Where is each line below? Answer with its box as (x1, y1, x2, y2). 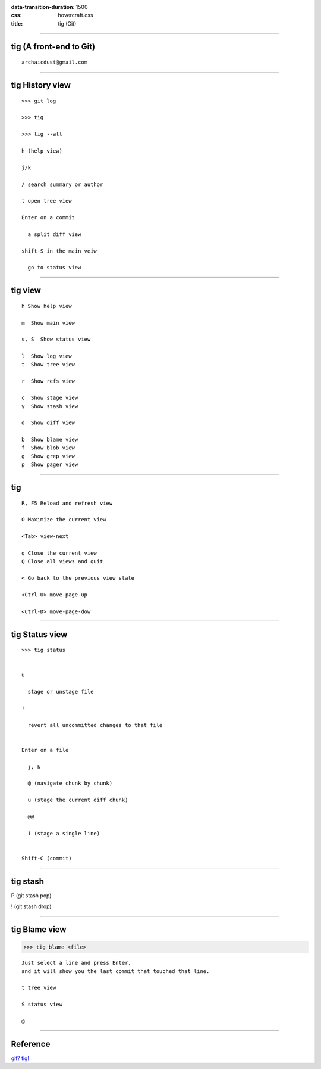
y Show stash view (21, 403, 78, 409)
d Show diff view (21, 419, 75, 426)
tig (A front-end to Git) (11, 42, 95, 52)
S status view (21, 1001, 62, 1008)
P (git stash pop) (11, 891, 52, 899)
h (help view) (21, 147, 62, 154)
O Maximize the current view (21, 516, 106, 523)
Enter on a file (21, 747, 69, 753)
